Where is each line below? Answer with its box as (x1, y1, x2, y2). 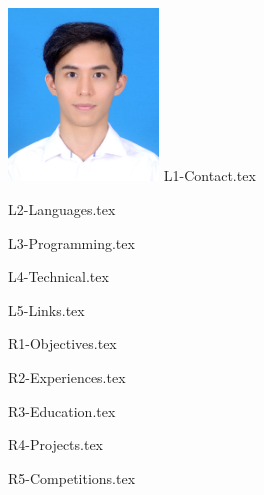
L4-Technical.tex (8, 266, 109, 287)
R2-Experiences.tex (8, 366, 126, 387)
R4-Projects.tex (8, 434, 104, 455)
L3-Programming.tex (8, 232, 135, 253)
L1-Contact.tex (163, 165, 256, 186)
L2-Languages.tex (8, 198, 116, 219)
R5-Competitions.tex (8, 467, 136, 488)
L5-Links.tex (8, 299, 85, 320)
